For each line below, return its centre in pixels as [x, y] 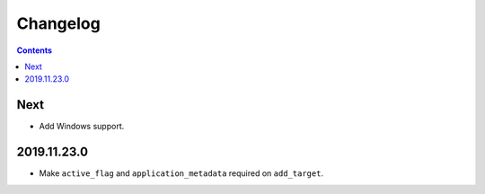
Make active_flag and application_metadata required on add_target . [181, 173]
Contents [35, 50]
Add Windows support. [82, 127]
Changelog [58, 23]
